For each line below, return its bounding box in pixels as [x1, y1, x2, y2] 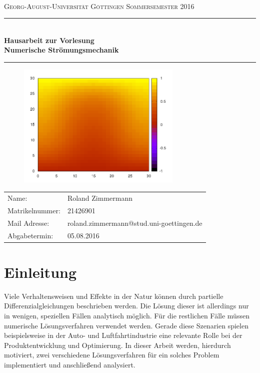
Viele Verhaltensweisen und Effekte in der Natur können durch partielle [4, 290, 223, 301]
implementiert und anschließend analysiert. [4, 359, 135, 369]
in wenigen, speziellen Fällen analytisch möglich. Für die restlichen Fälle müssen [4, 310, 249, 320]
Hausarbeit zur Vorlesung [4, 35, 94, 45]
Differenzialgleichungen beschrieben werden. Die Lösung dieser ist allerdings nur [4, 300, 249, 311]
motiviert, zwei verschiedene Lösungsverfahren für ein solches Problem [4, 349, 219, 360]
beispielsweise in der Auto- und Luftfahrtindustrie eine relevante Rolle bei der [4, 330, 242, 340]
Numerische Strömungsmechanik [4, 45, 119, 55]
